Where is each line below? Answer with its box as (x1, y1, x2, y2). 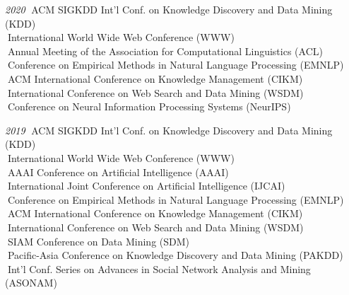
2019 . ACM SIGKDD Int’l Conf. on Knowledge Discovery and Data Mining (5, 122, 333, 137)
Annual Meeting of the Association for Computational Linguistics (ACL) (7, 43, 323, 58)
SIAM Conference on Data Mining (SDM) (7, 233, 190, 248)
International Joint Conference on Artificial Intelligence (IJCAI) (7, 178, 285, 193)
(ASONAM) (5, 275, 57, 290)
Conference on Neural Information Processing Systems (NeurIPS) (7, 99, 291, 114)
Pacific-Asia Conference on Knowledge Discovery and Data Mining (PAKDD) (7, 248, 343, 262)
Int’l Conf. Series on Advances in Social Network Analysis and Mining (7, 261, 311, 276)
